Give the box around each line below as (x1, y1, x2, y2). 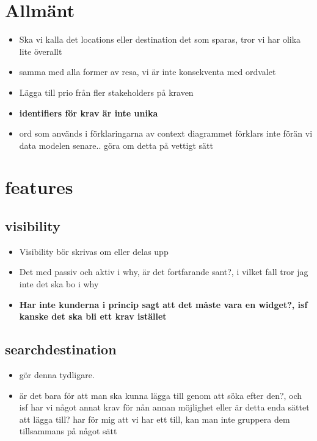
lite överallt (19, 45, 62, 57)
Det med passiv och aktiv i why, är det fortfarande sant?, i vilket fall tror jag (19, 265, 308, 278)
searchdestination (5, 340, 117, 359)
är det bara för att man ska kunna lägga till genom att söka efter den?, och (19, 389, 302, 401)
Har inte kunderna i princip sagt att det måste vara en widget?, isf (19, 298, 308, 310)
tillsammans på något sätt (19, 425, 117, 437)
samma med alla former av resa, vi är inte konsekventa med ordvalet (19, 65, 276, 78)
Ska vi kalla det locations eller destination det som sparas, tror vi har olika (19, 33, 301, 46)
